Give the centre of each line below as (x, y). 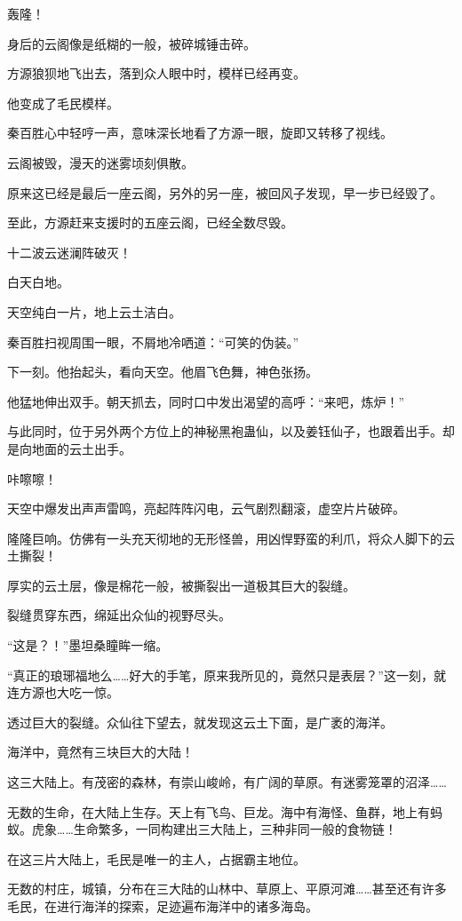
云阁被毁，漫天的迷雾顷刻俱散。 (100, 162)
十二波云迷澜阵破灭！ (69, 252)
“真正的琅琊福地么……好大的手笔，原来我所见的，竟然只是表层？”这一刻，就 (227, 675)
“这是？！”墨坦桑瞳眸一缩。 (88, 645)
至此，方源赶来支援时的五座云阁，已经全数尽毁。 (150, 222)
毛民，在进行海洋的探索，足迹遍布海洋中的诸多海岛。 (163, 906)
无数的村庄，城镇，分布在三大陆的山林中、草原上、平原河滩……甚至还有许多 (227, 889)
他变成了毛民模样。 (63, 103)
